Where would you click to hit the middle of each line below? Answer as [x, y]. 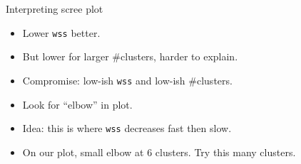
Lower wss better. [61, 32]
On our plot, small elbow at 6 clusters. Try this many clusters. [159, 152]
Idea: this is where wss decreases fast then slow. [127, 128]
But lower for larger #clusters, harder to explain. [130, 56]
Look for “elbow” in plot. [77, 104]
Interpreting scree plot [55, 9]
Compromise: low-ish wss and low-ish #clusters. [127, 80]
